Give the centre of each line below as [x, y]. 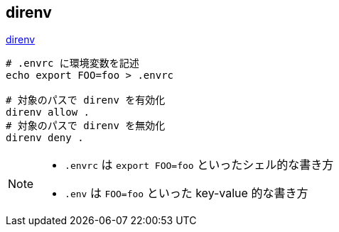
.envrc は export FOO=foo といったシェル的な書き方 [199, 165]
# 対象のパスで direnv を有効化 [86, 100]
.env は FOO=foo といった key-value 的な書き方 [187, 193]
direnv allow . [48, 112]
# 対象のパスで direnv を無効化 [86, 126]
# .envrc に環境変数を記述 [72, 63]
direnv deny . [45, 138]
